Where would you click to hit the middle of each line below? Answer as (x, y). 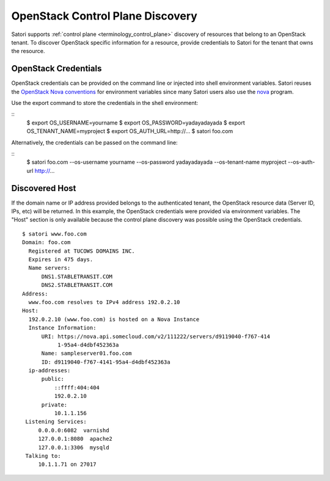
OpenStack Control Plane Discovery (105, 16)
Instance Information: (62, 328)
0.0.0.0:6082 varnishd (74, 430)
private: (54, 405)
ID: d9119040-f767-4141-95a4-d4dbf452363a (106, 362)
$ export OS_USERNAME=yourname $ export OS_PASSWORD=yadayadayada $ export (136, 123)
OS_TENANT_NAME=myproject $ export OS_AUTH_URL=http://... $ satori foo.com (130, 131)
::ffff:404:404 (77, 387)
